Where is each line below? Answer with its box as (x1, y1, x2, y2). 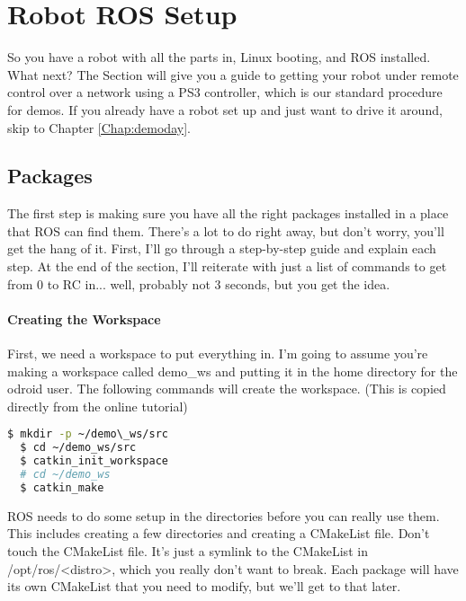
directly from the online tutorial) (7, 396, 188, 415)
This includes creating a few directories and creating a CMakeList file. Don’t (7, 524, 430, 543)
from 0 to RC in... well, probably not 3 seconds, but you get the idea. (7, 274, 390, 293)
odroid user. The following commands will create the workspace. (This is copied (7, 379, 446, 398)
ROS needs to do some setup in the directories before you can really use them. (7, 506, 440, 525)
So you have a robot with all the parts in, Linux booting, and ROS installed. (7, 48, 431, 66)
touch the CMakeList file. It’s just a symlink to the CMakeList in (7, 542, 368, 560)
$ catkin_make (20, 481, 104, 494)
